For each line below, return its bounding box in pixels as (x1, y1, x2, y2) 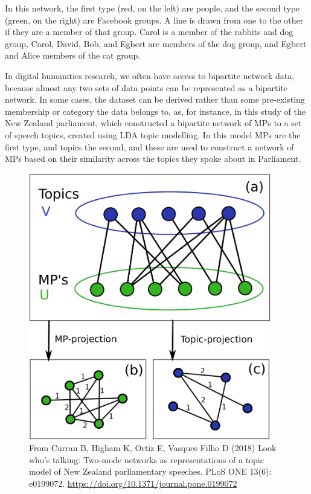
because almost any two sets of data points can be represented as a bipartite (5, 81, 288, 94)
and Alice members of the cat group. (5, 49, 141, 62)
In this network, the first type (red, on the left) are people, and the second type (5, 2, 300, 14)
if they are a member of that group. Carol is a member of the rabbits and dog (5, 25, 293, 38)
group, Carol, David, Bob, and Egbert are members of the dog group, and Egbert (5, 37, 307, 50)
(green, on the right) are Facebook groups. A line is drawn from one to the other (5, 13, 304, 26)
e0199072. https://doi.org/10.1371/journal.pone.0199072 (29, 476, 237, 489)
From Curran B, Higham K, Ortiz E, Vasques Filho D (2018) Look (29, 441, 277, 454)
